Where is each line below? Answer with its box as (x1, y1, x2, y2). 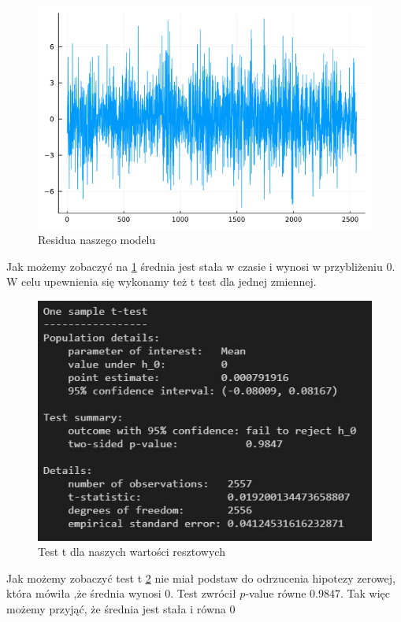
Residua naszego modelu (38, 231, 156, 248)
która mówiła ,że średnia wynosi (6, 585, 162, 602)
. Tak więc (340, 585, 390, 602)
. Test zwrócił (170, 585, 236, 602)
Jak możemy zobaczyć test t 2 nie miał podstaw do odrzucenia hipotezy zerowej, (6, 569, 395, 586)
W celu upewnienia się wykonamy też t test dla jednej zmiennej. (6, 273, 317, 290)
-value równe (245, 585, 306, 602)
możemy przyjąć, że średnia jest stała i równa (6, 600, 226, 616)
